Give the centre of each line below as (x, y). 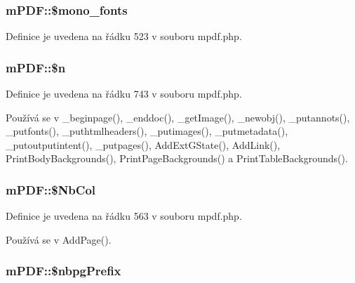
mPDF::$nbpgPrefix (63, 271)
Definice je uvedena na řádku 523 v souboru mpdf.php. (124, 36)
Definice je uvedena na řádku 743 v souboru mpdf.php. (124, 94)
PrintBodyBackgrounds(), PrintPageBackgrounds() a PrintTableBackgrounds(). (177, 158)
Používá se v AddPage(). (59, 239)
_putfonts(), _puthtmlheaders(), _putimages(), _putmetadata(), (147, 131)
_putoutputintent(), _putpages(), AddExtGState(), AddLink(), (143, 144)
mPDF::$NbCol (51, 189)
